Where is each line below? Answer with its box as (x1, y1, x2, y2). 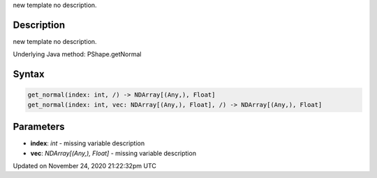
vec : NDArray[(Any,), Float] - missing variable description (30, 149, 197, 157)
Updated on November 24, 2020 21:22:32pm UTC (13, 161, 156, 170)
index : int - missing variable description (30, 139, 145, 147)
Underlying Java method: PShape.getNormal (13, 50, 142, 58)
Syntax (13, 68, 45, 80)
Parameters (13, 121, 65, 133)
